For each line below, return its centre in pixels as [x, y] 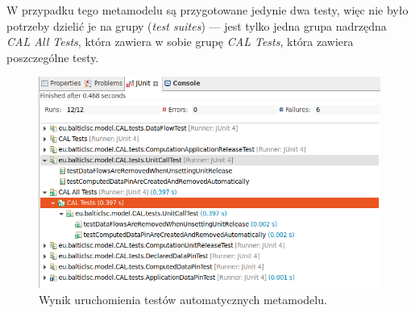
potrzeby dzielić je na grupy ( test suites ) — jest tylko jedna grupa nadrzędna [197, 25]
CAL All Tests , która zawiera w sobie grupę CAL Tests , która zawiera [180, 42]
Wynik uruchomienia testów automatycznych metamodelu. [183, 299]
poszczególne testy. [53, 57]
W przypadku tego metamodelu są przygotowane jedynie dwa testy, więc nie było [207, 10]
